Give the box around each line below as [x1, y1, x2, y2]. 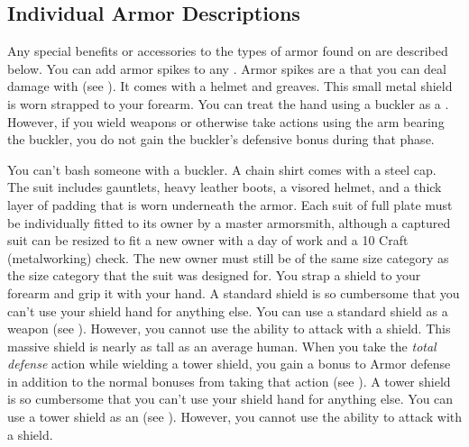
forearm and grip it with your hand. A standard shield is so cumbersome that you [7, 283, 460, 302]
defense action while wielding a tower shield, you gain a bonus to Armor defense [7, 354, 451, 373]
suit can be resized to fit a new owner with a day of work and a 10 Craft [7, 231, 409, 250]
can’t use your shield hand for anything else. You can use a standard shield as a [7, 301, 448, 320]
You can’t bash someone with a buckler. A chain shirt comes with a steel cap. [7, 160, 437, 178]
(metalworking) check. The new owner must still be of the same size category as [7, 248, 449, 267]
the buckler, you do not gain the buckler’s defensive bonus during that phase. [7, 130, 435, 149]
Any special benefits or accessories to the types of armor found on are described [7, 41, 448, 60]
